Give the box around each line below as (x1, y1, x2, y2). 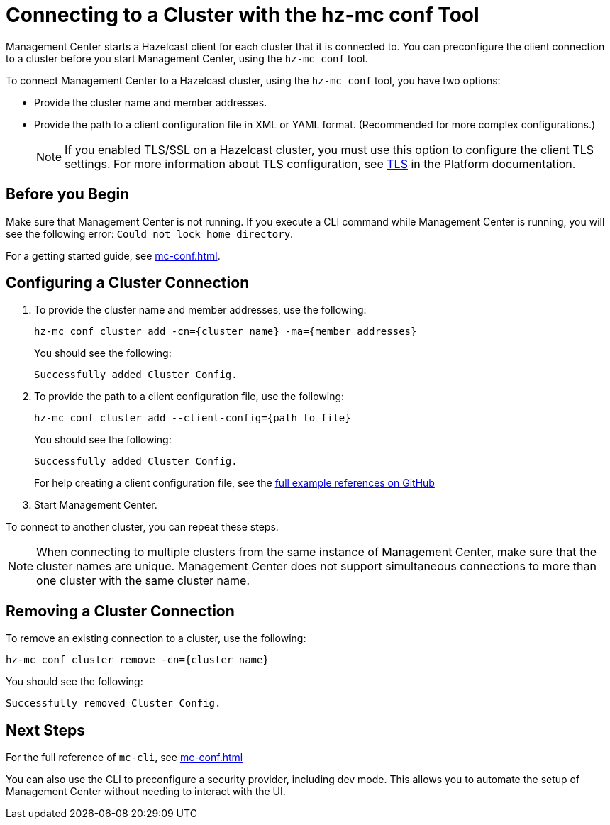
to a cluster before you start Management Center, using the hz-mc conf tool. (6, 52, 368, 65)
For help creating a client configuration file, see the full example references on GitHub (34, 477, 435, 489)
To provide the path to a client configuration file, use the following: (34, 390, 345, 403)
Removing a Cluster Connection (6, 602, 235, 620)
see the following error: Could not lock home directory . (6, 227, 294, 240)
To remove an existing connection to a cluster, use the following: (6, 632, 306, 645)
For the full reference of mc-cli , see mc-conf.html (6, 751, 243, 764)
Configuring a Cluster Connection (6, 274, 250, 292)
